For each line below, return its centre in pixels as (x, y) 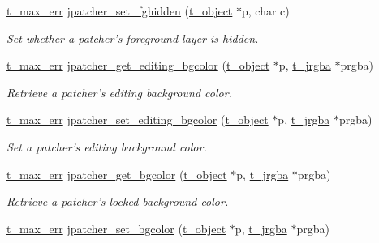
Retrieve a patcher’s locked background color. (118, 201)
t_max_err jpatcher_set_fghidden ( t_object (120, 11)
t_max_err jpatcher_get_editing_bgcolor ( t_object (138, 65)
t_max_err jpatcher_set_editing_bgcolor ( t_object (138, 119)
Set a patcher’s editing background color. (107, 146)
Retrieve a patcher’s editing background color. (119, 92)
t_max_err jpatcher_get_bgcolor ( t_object (117, 174)
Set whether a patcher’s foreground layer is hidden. (133, 38)
